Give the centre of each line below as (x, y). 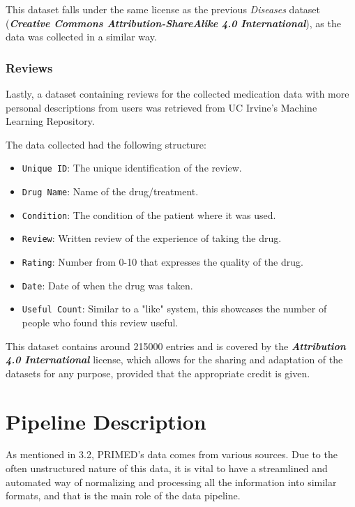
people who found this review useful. (100, 322)
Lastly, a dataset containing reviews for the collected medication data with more (177, 93)
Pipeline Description (106, 421)
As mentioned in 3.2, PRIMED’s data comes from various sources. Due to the (172, 454)
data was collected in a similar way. (81, 37)
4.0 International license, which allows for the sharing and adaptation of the (174, 360)
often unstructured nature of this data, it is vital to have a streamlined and (167, 468)
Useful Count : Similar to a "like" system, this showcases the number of (174, 309)
